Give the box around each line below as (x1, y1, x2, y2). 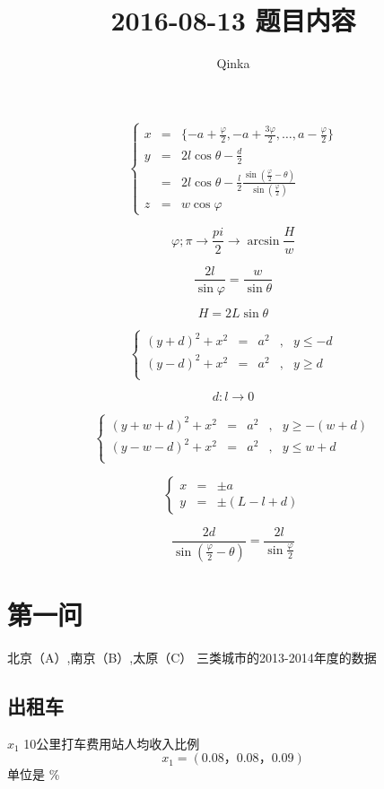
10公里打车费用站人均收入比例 (23, 733, 200, 752)
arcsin (247, 234, 280, 247)
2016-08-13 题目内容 (110, 2, 356, 39)
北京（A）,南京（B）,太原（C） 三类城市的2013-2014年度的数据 (7, 647, 377, 666)
